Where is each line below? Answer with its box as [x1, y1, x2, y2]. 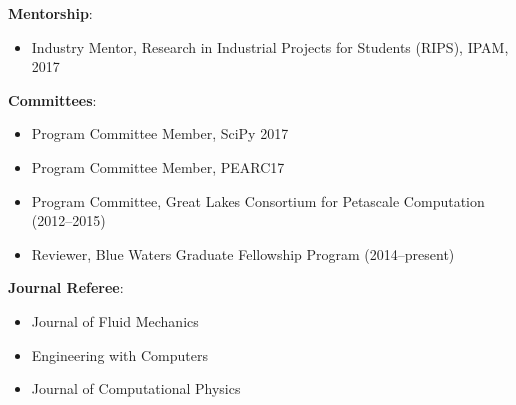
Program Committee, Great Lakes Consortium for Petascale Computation [31, 190, 485, 211]
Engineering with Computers [31, 344, 208, 365]
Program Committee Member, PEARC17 [31, 156, 285, 177]
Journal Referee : [8, 277, 124, 298]
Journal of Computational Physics [31, 378, 241, 399]
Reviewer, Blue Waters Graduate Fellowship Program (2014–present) [31, 243, 455, 264]
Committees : [8, 89, 97, 110]
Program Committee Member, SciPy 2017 [31, 123, 289, 144]
